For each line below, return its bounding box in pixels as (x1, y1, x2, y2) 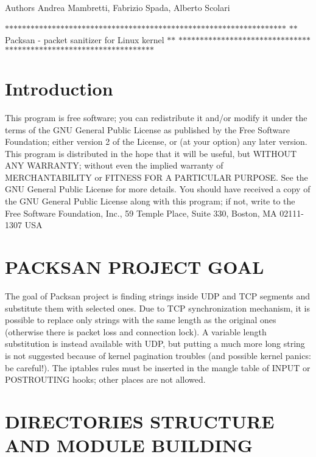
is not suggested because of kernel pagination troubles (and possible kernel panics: (5, 349, 311, 361)
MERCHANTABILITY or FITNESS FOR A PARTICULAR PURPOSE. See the (5, 170, 308, 183)
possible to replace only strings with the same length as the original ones (5, 313, 276, 326)
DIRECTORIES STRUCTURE (5, 408, 275, 433)
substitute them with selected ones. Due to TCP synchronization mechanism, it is (5, 301, 311, 314)
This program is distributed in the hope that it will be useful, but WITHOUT (5, 147, 297, 159)
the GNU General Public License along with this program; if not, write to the (5, 195, 295, 208)
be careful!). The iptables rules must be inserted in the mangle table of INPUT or (5, 361, 311, 374)
